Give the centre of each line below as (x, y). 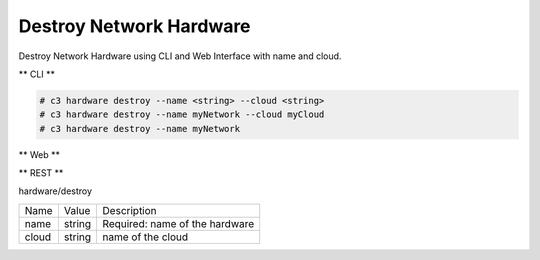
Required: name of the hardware (178, 223)
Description (129, 210)
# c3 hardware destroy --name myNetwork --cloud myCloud (182, 114)
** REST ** (41, 173)
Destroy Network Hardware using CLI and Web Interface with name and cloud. (180, 56)
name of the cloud (145, 237)
